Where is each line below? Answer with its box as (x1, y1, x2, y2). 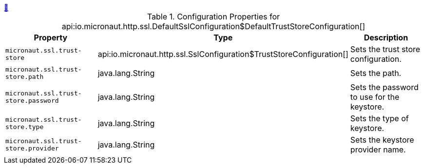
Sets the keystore (350, 135, 414, 145)
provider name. (350, 145, 406, 154)
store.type (5, 123, 44, 131)
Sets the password (350, 82, 419, 92)
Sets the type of (350, 113, 409, 123)
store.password (5, 97, 59, 104)
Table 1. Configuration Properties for (147, 12, 280, 21)
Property (34, 33, 68, 42)
